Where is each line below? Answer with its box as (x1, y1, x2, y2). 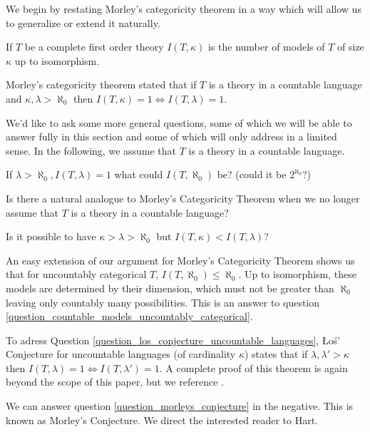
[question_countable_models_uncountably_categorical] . (6, 309, 253, 324)
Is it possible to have (6, 229, 96, 244)
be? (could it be (217, 167, 287, 182)
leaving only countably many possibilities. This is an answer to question (6, 294, 320, 309)
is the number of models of (207, 39, 325, 54)
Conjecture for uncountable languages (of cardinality (6, 346, 236, 361)
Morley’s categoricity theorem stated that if (6, 77, 197, 92)
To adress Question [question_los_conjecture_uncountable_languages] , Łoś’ (6, 332, 341, 347)
